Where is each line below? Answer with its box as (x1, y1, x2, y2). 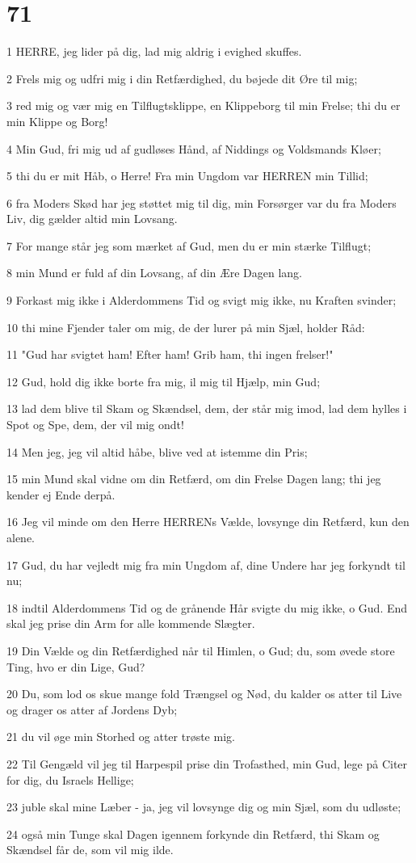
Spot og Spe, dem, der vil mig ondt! (6, 416, 184, 433)
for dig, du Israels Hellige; (6, 771, 134, 788)
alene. (6, 529, 35, 545)
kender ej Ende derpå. (6, 486, 116, 503)
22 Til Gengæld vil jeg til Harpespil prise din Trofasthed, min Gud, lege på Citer (6, 755, 408, 772)
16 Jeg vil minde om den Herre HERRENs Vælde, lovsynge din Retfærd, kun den (6, 513, 410, 530)
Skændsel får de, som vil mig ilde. (6, 841, 174, 858)
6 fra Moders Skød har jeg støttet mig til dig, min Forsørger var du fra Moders (6, 194, 397, 211)
